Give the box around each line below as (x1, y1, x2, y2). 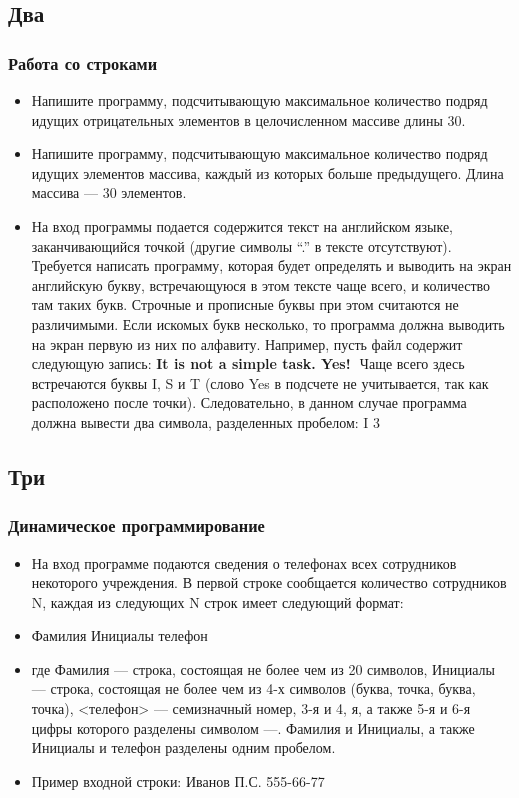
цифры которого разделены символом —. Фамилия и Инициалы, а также (31, 717, 475, 738)
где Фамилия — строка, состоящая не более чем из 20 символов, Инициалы (31, 658, 495, 679)
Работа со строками (8, 50, 158, 75)
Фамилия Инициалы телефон (31, 625, 208, 646)
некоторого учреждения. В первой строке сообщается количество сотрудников (31, 572, 507, 593)
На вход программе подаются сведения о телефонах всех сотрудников (31, 552, 457, 573)
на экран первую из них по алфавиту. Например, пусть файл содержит (31, 333, 463, 354)
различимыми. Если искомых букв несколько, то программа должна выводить (31, 313, 505, 334)
